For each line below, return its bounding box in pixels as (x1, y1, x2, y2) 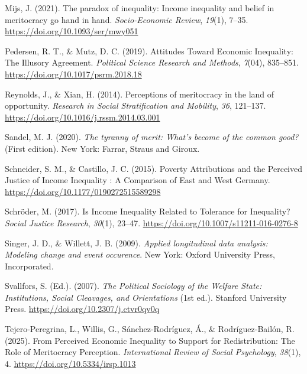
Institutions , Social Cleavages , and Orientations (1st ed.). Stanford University (5, 291, 287, 303)
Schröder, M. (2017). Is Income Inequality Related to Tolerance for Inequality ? (5, 205, 290, 217)
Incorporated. (5, 259, 54, 272)
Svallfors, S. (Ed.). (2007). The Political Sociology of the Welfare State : (5, 279, 262, 292)
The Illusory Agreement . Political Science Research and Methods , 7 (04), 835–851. (5, 56, 299, 69)
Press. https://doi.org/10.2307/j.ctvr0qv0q (5, 303, 160, 315)
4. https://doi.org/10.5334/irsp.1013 (5, 357, 136, 369)
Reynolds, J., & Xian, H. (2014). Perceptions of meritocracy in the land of (5, 87, 274, 100)
